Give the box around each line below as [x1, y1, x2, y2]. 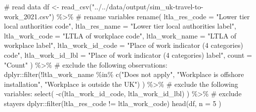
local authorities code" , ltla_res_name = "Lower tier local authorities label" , [4, 21, 236, 31]
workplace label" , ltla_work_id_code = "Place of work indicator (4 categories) [4, 40, 243, 50]
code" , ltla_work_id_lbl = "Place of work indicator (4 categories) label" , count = [4, 49, 252, 60]
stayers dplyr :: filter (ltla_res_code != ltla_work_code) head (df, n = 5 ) [4, 98, 221, 108]
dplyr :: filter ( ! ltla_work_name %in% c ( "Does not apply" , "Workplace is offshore [4, 69, 244, 79]
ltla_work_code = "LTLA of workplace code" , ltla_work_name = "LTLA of [4, 30, 237, 40]
